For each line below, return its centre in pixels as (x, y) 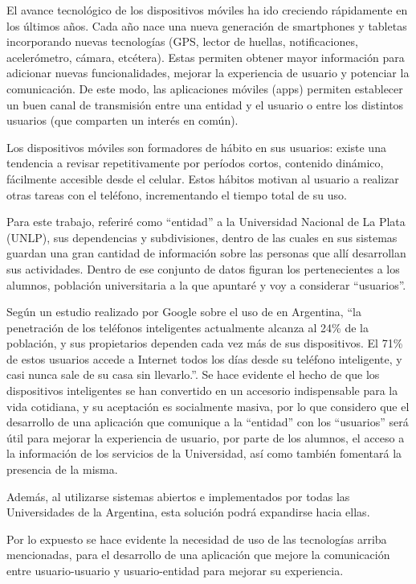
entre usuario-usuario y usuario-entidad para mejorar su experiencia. (175, 570)
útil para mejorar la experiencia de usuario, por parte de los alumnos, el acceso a (206, 437)
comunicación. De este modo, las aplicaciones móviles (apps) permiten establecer (205, 88)
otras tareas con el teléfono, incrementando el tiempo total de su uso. (177, 194)
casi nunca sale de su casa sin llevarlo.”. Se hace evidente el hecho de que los (193, 374)
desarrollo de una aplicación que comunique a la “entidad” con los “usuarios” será (208, 422)
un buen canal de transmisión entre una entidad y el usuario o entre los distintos (205, 104)
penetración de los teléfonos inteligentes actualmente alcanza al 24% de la (188, 327)
